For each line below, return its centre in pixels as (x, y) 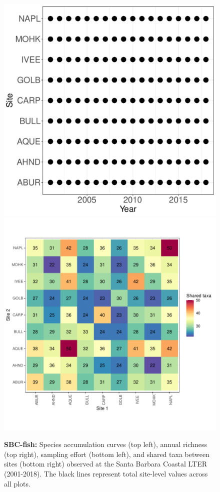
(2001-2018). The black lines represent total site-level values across (106, 473)
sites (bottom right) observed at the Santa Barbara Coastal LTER (106, 464)
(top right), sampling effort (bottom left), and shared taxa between (107, 454)
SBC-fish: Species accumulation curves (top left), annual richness (105, 444)
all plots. (17, 483)
